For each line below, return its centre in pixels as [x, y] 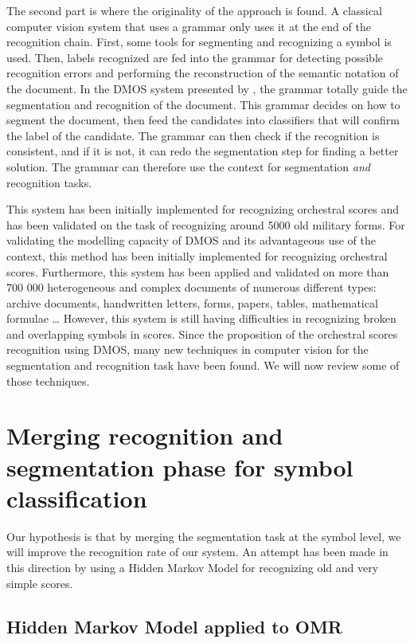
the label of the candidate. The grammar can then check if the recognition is [193, 135]
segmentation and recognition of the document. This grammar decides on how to [203, 104]
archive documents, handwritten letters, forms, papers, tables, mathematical [192, 302]
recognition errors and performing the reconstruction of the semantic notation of [203, 73]
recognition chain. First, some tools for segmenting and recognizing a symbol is [199, 42]
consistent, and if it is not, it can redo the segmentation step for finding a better [203, 151]
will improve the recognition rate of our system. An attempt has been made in [197, 552]
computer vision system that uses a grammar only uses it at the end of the [189, 26]
